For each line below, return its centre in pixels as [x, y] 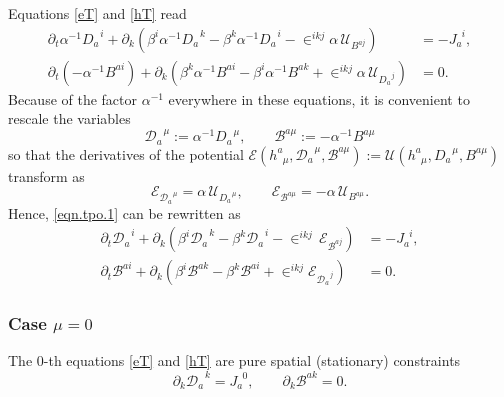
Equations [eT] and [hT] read [97, 13]
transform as [46, 175]
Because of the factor [73, 98]
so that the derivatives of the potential [126, 153]
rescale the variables [69, 118]
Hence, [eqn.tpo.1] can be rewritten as [124, 212]
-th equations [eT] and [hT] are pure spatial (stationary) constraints [252, 360]
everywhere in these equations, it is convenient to [319, 98]
